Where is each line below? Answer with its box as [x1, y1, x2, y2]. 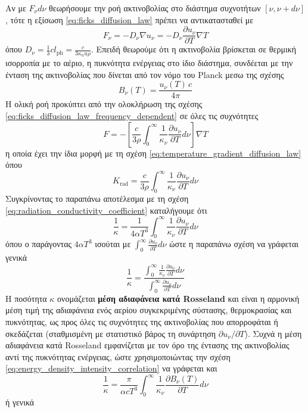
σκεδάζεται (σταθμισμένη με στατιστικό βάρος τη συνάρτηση [5, 327, 216, 339]
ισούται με [95, 238, 131, 250]
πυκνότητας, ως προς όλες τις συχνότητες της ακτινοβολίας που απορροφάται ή [5, 315, 278, 327]
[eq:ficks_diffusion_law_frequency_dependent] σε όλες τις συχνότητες [5, 109, 259, 121]
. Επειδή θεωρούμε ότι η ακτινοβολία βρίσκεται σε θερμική [91, 43, 297, 55]
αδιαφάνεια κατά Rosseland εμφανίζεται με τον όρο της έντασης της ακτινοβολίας [5, 339, 290, 351]
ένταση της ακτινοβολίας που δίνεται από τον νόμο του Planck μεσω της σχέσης [5, 68, 284, 80]
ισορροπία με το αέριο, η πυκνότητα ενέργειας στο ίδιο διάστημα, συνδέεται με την [5, 57, 293, 69]
